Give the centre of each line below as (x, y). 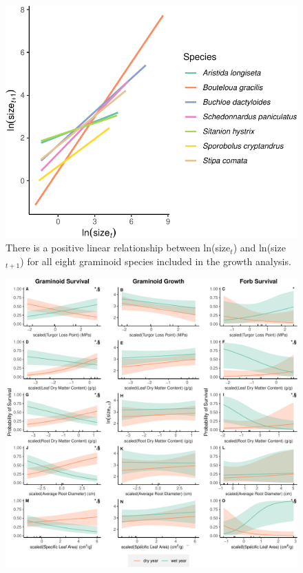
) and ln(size (259, 248)
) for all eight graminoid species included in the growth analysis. (156, 261)
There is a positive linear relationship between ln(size (118, 248)
